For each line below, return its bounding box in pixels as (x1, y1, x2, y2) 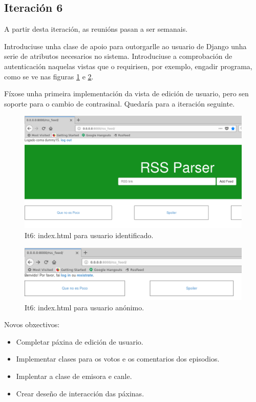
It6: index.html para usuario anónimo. (25, 302, 144, 312)
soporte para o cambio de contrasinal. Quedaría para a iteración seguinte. (4, 98, 235, 109)
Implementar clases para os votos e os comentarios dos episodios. (16, 353, 220, 364)
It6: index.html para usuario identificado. (25, 229, 154, 240)
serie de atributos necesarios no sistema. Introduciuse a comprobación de (4, 51, 232, 61)
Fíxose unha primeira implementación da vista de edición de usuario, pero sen (4, 88, 249, 99)
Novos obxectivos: (4, 319, 60, 330)
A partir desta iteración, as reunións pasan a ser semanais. (4, 24, 188, 34)
